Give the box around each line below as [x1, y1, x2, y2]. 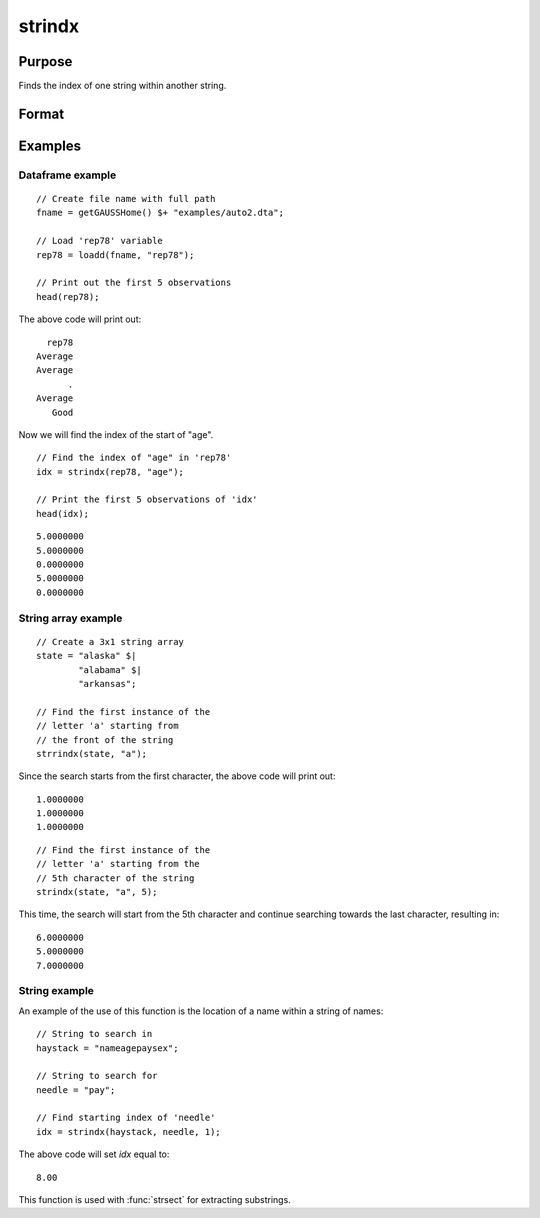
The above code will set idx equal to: [18, 1148, 170, 1160]
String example [18, 984, 95, 998]
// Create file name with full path [36, 193, 216, 205]
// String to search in [36, 1028, 153, 1040]
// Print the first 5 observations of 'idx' [36, 494, 259, 505]
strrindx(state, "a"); [36, 748, 148, 759]
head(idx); [36, 508, 90, 519]
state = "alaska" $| [36, 650, 137, 662]
